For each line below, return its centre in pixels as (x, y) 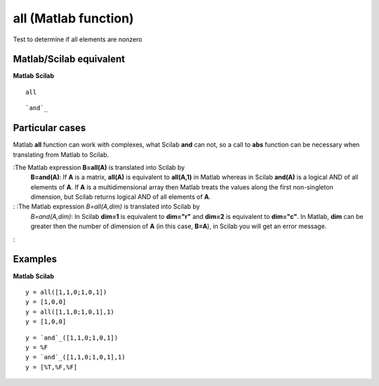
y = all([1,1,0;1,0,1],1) (70, 312)
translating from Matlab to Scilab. (61, 154)
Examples (35, 259)
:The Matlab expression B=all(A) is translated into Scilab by (99, 167)
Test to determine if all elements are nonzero (78, 39)
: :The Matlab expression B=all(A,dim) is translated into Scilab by (106, 206)
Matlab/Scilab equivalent (69, 59)
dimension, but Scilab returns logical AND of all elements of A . (121, 197)
